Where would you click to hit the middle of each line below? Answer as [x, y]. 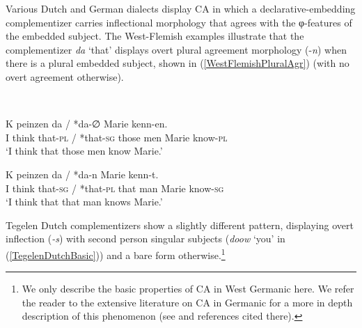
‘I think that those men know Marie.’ [84, 151]
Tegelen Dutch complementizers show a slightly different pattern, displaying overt [180, 225]
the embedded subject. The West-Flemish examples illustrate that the [155, 36]
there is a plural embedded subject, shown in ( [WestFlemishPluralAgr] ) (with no [178, 63]
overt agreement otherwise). [65, 76]
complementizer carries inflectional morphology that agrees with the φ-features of [179, 22]
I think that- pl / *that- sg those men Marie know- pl [117, 137]
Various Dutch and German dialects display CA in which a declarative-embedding [181, 8]
